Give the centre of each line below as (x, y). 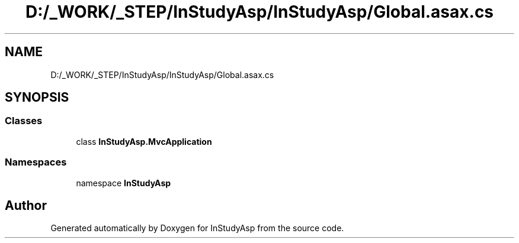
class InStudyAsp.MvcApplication (144, 141)
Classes (24, 121)
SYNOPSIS (37, 98)
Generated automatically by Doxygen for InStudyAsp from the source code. (197, 228)
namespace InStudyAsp (124, 183)
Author (26, 205)
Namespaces (36, 162)
